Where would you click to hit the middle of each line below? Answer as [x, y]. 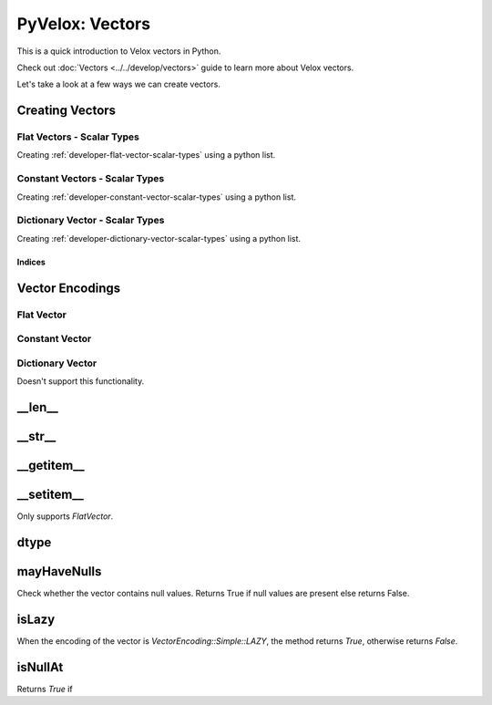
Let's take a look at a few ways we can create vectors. [118, 84]
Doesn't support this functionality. [81, 381]
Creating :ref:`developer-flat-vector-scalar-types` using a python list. [146, 155]
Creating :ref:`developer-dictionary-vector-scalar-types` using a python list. [159, 238]
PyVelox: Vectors [83, 24]
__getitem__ [51, 465]
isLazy [36, 619]
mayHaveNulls [59, 571]
